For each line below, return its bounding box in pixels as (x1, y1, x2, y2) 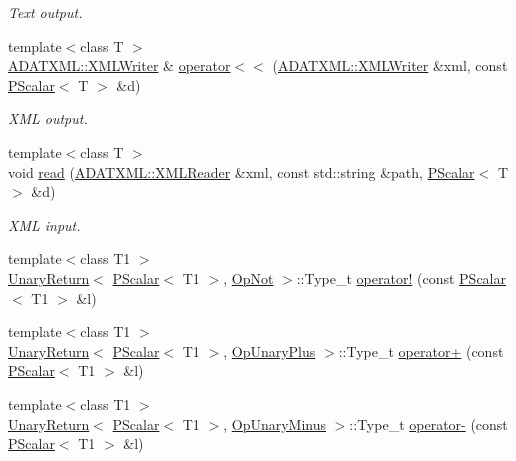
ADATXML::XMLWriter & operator (8, 55, 231, 76)
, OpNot (223, 267, 274, 288)
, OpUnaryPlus (223, 340, 316, 361)
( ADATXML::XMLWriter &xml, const (272, 55, 508, 76)
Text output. (8, 2, 83, 22)
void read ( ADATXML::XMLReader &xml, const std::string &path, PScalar (8, 161, 475, 182)
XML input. (8, 214, 81, 235)
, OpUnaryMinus (223, 413, 327, 434)
